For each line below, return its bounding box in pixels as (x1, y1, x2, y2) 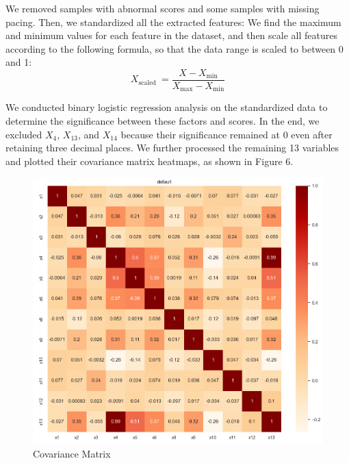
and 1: (5, 55, 32, 69)
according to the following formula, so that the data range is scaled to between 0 (5, 41, 344, 55)
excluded (5, 127, 42, 141)
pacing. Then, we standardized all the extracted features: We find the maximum (5, 14, 341, 29)
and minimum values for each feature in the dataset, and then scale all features (5, 28, 337, 42)
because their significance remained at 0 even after (120, 127, 333, 141)
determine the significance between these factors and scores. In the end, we (5, 114, 320, 128)
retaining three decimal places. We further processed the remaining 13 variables (5, 140, 339, 155)
